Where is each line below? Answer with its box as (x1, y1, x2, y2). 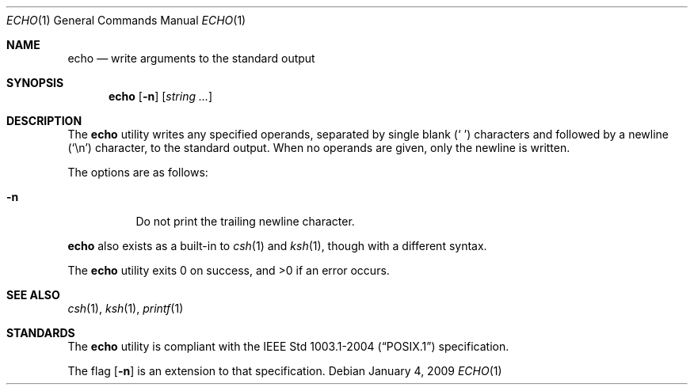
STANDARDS (6, 326, 75, 340)
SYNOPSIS (6, 76, 64, 89)
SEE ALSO (6, 288, 60, 302)
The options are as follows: (67, 165, 208, 179)
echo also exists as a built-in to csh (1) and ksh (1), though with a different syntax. (67, 239, 487, 252)
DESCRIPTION (6, 114, 82, 127)
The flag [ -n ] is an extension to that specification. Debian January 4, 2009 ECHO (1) (67, 364, 502, 378)
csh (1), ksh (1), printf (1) (67, 302, 184, 315)
